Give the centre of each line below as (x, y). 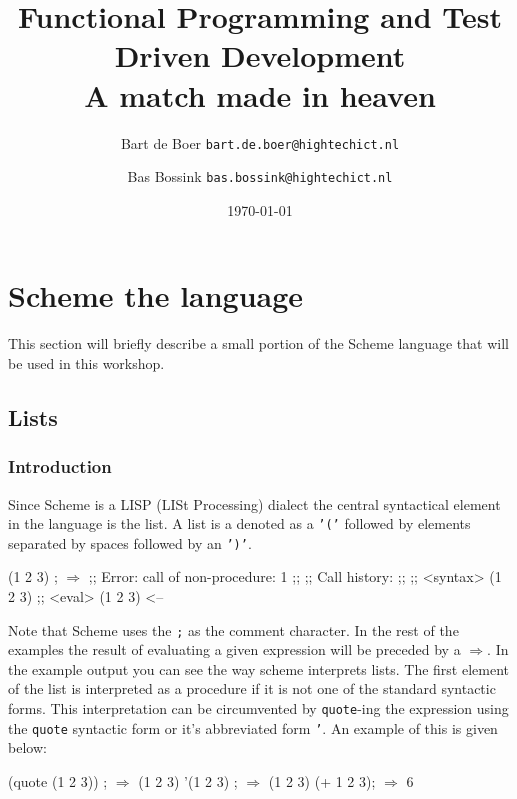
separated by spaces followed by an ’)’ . (130, 542)
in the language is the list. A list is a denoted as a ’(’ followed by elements (239, 523)
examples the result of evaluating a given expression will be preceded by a (234, 649)
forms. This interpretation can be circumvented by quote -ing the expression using (258, 708)
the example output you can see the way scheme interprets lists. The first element (258, 668)
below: (27, 747)
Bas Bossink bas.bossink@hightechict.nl (260, 176)
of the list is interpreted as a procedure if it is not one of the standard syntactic (252, 688)
